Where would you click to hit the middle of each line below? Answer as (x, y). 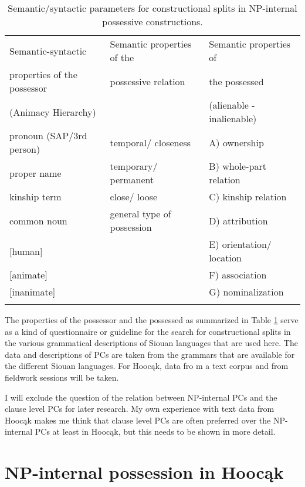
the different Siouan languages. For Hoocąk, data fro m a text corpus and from (147, 366)
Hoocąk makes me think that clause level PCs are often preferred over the (138, 420)
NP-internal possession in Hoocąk (144, 472)
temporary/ (134, 166)
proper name (35, 173)
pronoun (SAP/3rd (48, 135)
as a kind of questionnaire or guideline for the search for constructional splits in (148, 331)
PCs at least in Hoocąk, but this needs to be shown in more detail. (155, 431)
